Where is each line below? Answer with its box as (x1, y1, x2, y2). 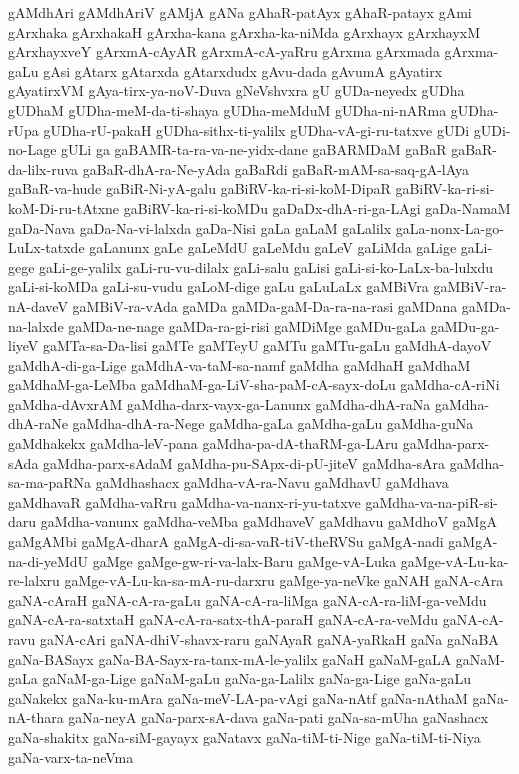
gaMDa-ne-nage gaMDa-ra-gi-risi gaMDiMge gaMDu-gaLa (68, 315, 427, 336)
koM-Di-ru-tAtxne (8, 197, 120, 218)
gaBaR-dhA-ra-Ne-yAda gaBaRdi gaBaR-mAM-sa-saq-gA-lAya (82, 158, 470, 179)
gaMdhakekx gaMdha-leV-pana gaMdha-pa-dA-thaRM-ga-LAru (8, 433, 399, 454)
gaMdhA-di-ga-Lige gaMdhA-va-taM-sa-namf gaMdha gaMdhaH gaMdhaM (8, 354, 471, 375)
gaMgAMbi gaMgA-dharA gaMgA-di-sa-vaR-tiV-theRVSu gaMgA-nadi (8, 531, 444, 552)
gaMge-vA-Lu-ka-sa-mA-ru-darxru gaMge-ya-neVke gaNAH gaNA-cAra (64, 570, 504, 591)
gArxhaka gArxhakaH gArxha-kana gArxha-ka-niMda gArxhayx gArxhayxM (8, 21, 481, 42)
